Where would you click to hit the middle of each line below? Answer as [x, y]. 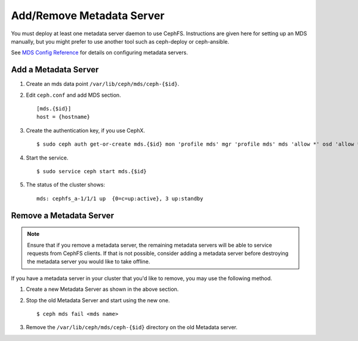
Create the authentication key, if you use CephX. [86, 130]
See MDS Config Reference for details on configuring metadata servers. [99, 53]
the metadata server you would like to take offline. [89, 262]
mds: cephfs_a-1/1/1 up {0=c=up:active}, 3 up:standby [120, 198]
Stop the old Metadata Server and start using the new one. [98, 300]
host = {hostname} [64, 117]
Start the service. [47, 158]
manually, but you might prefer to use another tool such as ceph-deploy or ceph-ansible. [120, 41]
